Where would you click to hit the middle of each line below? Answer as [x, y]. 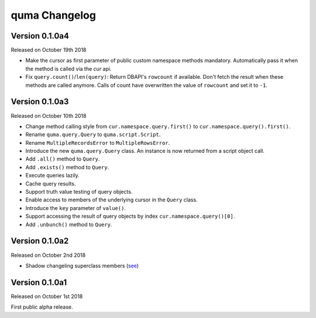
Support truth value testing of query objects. [79, 192]
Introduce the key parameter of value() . [75, 208]
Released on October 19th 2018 [49, 50]
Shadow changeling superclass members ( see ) [82, 265]
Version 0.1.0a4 [40, 36]
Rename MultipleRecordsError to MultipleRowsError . [98, 142]
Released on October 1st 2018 [47, 296]
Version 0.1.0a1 [39, 282]
